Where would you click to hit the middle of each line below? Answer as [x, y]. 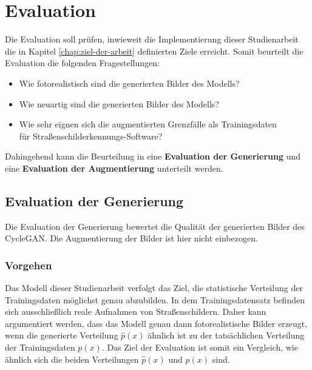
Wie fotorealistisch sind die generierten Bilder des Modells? [129, 83]
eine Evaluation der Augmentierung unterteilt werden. [114, 168]
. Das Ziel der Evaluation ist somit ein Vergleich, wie [200, 347]
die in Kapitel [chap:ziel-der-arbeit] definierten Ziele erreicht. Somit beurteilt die [154, 51]
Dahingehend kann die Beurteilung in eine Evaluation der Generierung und [153, 156]
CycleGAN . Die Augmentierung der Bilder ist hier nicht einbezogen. [131, 238]
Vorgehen [29, 265]
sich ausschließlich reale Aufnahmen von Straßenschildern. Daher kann [136, 311]
